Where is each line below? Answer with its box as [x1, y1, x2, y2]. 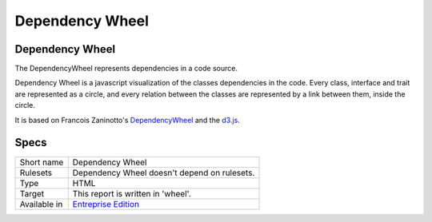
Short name [19, 157, 64, 168]
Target [19, 188, 45, 199]
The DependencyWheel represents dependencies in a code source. [14, 64, 238, 73]
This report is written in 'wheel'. [72, 188, 191, 199]
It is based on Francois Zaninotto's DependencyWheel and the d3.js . [14, 115, 240, 125]
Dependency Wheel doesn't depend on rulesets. [72, 167, 255, 178]
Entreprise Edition [72, 198, 140, 209]
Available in [19, 198, 63, 209]
